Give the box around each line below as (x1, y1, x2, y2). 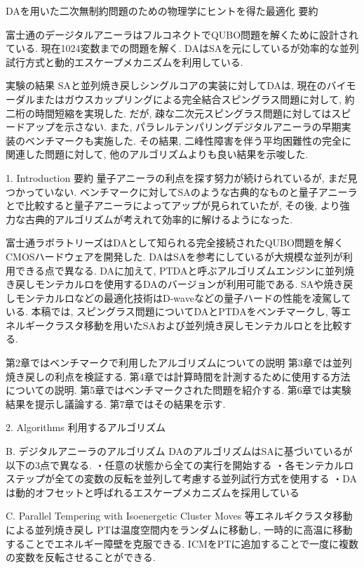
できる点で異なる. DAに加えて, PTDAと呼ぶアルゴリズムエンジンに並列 (15, 263, 344, 277)
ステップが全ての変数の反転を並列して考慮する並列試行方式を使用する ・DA (6, 471, 358, 486)
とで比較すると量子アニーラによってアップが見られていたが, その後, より (6, 198, 340, 213)
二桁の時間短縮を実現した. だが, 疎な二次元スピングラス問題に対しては (6, 105, 332, 120)
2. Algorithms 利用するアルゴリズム (6, 420, 166, 435)
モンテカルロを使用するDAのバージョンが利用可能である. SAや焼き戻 (34, 277, 353, 291)
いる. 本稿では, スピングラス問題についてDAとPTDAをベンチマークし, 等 (6, 304, 342, 319)
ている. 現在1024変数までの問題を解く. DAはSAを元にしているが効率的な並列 (6, 41, 359, 55)
